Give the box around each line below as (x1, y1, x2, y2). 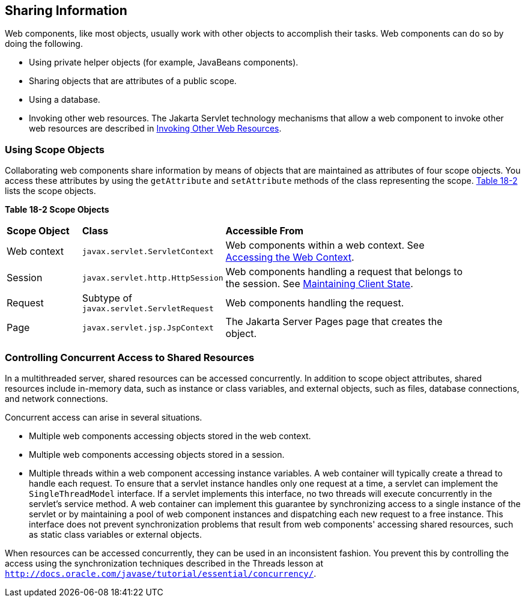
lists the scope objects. (5, 186, 96, 196)
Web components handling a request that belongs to (225, 266, 463, 278)
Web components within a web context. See (225, 239, 425, 252)
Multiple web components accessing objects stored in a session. (29, 449, 285, 460)
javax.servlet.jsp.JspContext (82, 323, 214, 332)
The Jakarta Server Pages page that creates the (225, 315, 443, 328)
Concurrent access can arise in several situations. (5, 412, 202, 422)
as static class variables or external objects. (29, 529, 202, 540)
